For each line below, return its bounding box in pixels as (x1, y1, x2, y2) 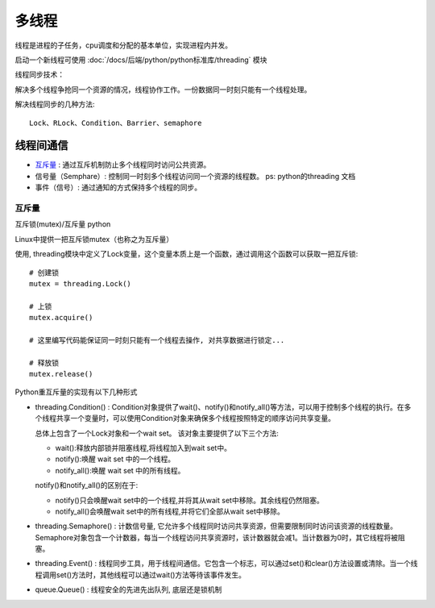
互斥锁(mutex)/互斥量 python (14, 219, 111, 229)
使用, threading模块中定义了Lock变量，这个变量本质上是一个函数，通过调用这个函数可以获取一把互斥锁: (14, 249, 358, 259)
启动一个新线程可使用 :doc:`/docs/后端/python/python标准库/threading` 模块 (14, 55, 267, 65)
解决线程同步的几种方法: (14, 99, 96, 109)
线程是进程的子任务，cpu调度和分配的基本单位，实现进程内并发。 (14, 40, 233, 50)
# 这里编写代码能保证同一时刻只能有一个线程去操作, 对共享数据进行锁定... (29, 335, 285, 344)
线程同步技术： (14, 69, 64, 80)
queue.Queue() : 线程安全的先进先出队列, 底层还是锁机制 (35, 585, 222, 594)
